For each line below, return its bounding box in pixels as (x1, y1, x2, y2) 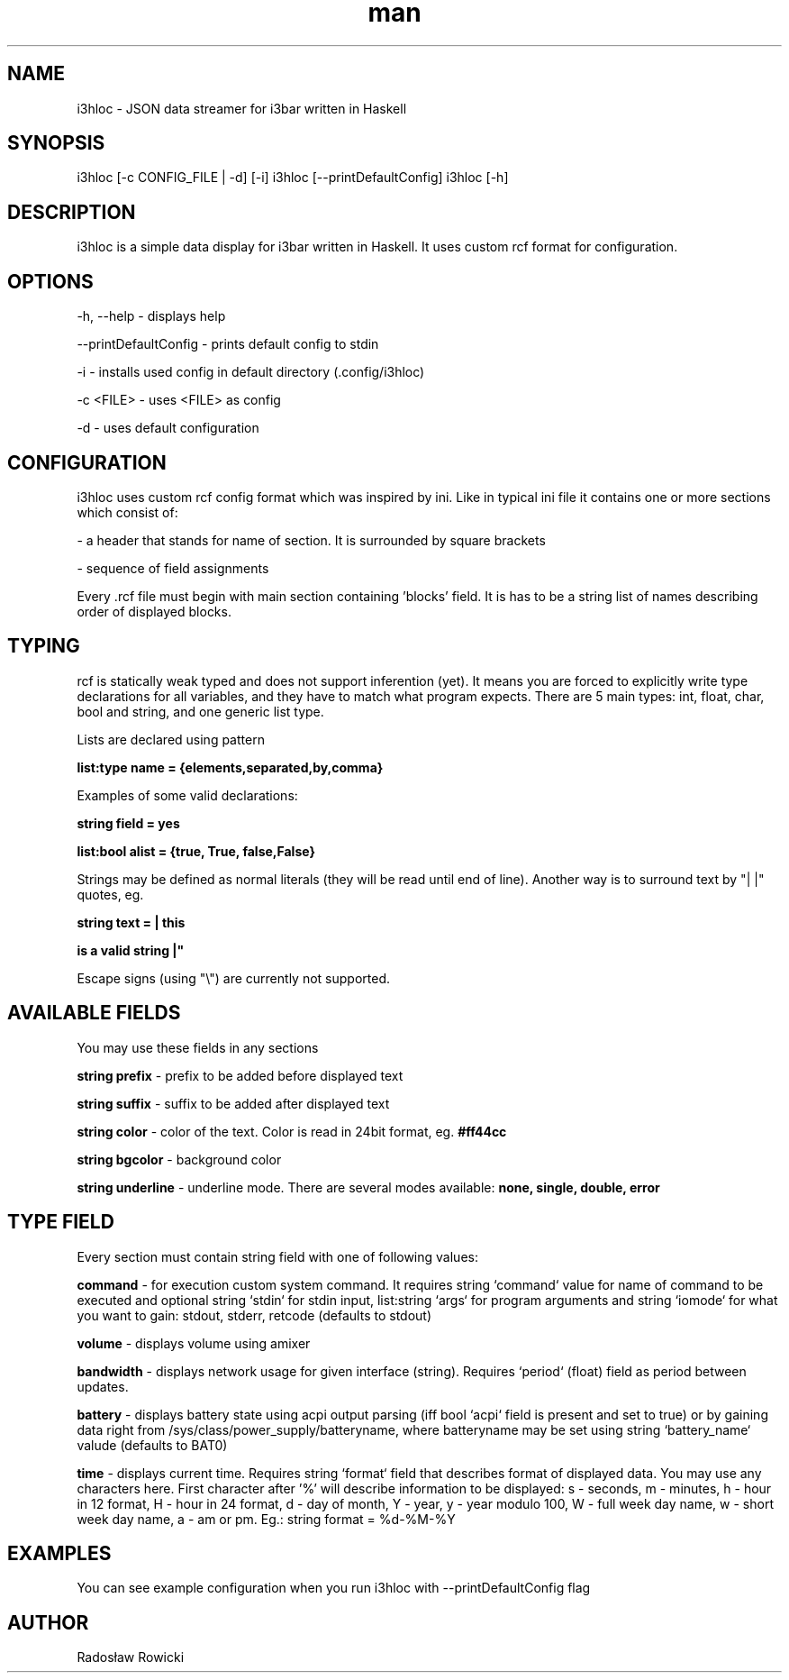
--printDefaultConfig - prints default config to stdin (77, 336, 379, 352)
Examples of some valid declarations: (77, 787, 298, 803)
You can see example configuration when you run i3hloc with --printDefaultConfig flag (77, 1580, 591, 1596)
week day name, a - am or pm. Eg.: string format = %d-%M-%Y (77, 1511, 456, 1527)
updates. (77, 1378, 129, 1394)
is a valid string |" (77, 942, 185, 958)
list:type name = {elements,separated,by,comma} (77, 759, 384, 775)
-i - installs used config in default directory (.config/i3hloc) (77, 364, 425, 380)
